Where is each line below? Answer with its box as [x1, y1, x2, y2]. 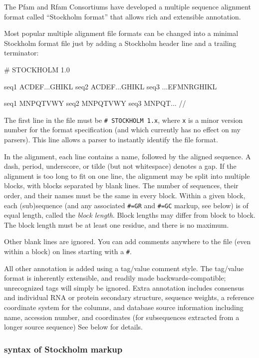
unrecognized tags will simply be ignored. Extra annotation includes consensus [4, 282, 245, 293]
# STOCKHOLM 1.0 [4, 64, 70, 74]
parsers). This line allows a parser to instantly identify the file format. [4, 134, 218, 144]
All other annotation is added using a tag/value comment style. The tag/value [4, 263, 244, 273]
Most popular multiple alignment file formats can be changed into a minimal [4, 28, 239, 38]
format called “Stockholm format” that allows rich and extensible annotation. [4, 11, 241, 21]
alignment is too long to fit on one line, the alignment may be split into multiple [4, 170, 250, 181]
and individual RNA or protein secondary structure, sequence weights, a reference [4, 292, 254, 303]
